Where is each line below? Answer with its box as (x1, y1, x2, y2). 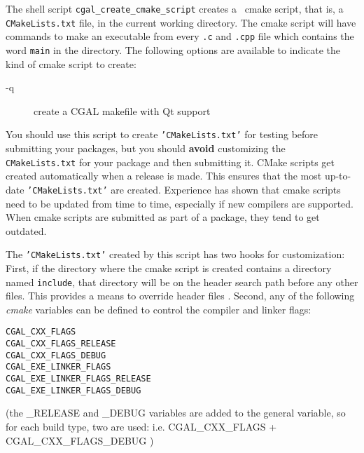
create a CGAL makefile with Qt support (34, 103, 211, 118)
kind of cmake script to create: (6, 56, 136, 71)
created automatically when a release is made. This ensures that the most (6, 168, 322, 183)
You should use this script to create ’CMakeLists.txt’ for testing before (6, 127, 318, 142)
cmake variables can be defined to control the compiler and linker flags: (6, 302, 311, 316)
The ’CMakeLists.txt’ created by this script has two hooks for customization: (6, 247, 345, 262)
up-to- (324, 168, 351, 183)
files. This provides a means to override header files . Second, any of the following (6, 288, 355, 303)
